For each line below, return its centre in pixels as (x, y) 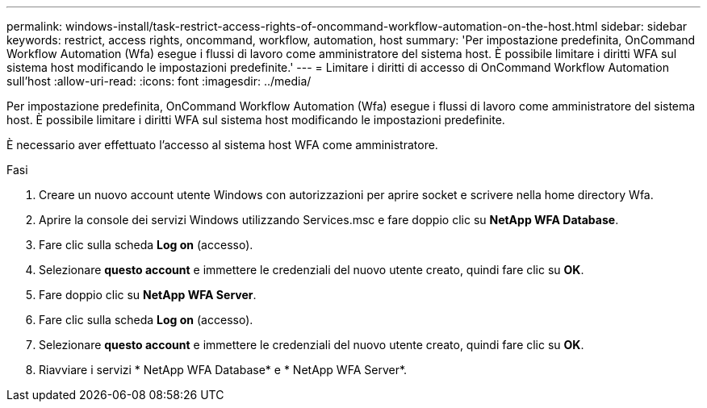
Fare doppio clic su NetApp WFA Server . (148, 295)
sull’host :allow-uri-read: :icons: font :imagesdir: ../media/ (159, 81)
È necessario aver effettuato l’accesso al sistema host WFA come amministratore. (222, 145)
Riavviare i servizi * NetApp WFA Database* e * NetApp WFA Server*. (223, 370)
